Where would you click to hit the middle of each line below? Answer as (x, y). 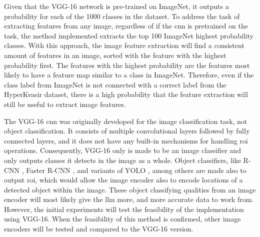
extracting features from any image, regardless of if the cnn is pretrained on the (126, 26)
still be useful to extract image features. (65, 104)
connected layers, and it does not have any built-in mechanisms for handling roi (126, 140)
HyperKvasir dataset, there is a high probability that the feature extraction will (126, 94)
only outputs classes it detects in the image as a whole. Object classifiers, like (122, 160)
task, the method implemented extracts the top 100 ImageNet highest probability (129, 35)
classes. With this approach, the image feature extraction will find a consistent (124, 45)
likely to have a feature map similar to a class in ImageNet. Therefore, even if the (129, 75)
